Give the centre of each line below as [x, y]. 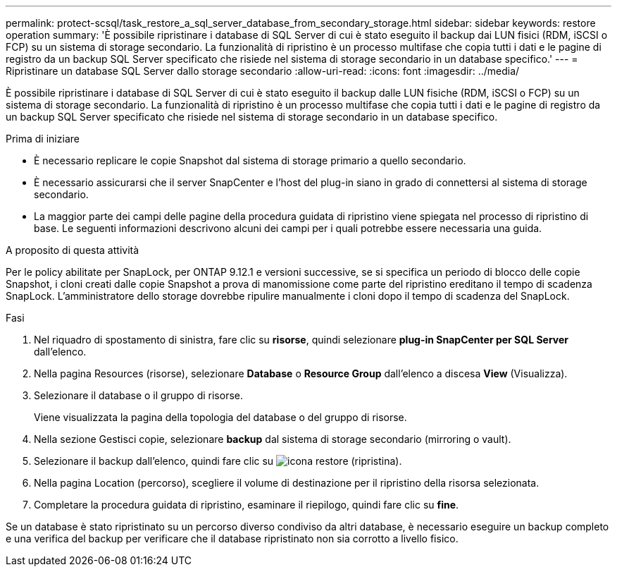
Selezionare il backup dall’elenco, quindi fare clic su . [218, 461]
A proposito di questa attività [73, 250]
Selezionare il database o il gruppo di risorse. [139, 395]
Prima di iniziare [43, 139]
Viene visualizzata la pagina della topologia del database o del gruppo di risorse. [220, 417]
